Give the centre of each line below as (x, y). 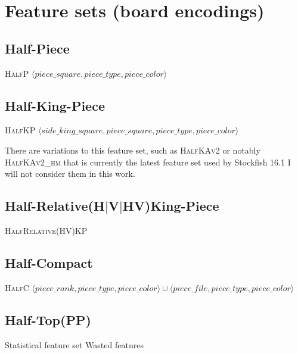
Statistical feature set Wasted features (74, 344)
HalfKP (20, 130)
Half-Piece (37, 48)
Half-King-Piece (55, 105)
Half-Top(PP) (48, 319)
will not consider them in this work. (70, 174)
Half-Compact (49, 262)
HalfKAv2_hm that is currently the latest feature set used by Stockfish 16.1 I (148, 162)
